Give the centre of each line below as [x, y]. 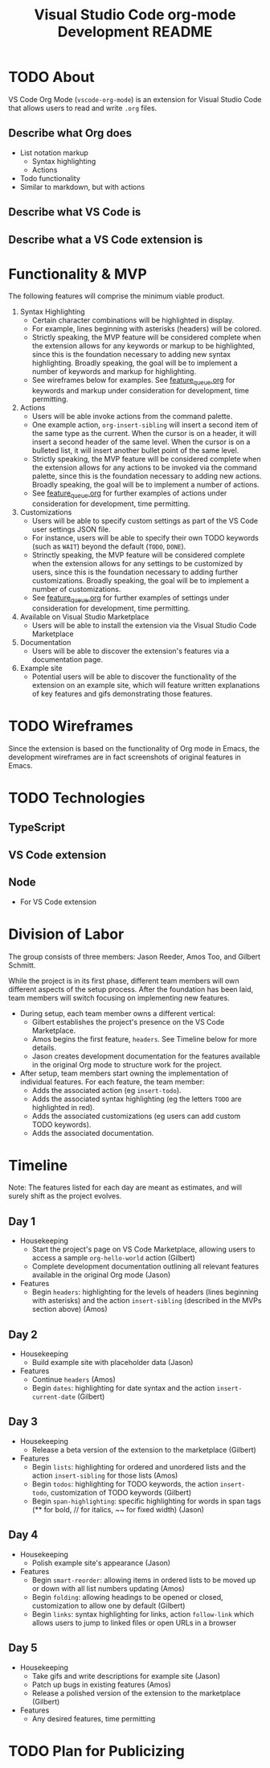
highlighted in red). [63, 1107]
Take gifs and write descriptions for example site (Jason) [126, 1675]
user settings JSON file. [71, 529]
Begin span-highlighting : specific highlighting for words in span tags [146, 1501]
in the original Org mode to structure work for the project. [127, 1064]
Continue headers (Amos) [74, 1379]
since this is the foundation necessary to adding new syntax [131, 355]
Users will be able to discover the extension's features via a [131, 651]
